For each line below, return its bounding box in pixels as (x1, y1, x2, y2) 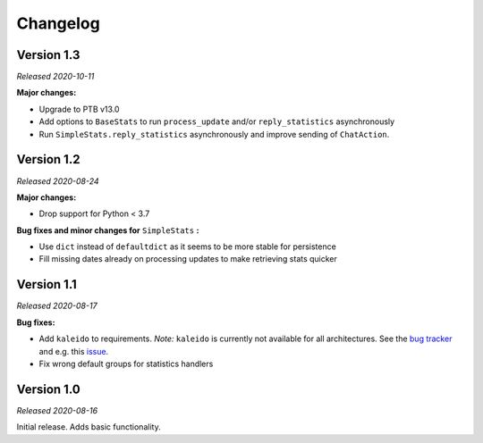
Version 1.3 (16, 47, 80, 63)
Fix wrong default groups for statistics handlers (38, 358, 214, 369)
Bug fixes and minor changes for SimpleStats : (16, 224, 199, 236)
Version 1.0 (16, 381, 80, 397)
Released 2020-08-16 (16, 405, 98, 415)
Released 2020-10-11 (16, 71, 95, 82)
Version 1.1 (16, 277, 78, 292)
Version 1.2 (16, 152, 80, 167)
